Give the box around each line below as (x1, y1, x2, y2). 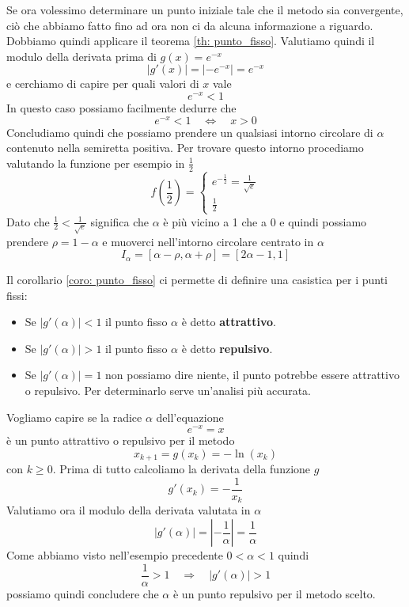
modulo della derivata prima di (6, 47, 157, 64)
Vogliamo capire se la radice (6, 408, 142, 425)
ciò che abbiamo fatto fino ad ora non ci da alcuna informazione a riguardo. (6, 17, 373, 33)
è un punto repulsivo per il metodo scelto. (172, 585, 376, 601)
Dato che (6, 213, 50, 230)
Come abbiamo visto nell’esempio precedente (6, 547, 223, 563)
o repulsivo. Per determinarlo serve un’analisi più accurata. (25, 382, 311, 399)
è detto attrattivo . (181, 313, 276, 330)
